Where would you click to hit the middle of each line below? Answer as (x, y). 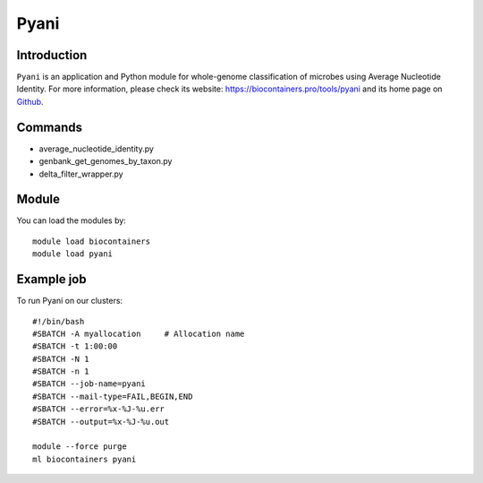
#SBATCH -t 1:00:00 (75, 346)
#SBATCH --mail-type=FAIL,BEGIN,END (113, 396)
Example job (51, 279)
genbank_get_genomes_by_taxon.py (106, 161)
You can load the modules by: (72, 220)
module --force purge (80, 447)
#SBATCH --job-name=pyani (89, 384)
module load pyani (73, 254)
